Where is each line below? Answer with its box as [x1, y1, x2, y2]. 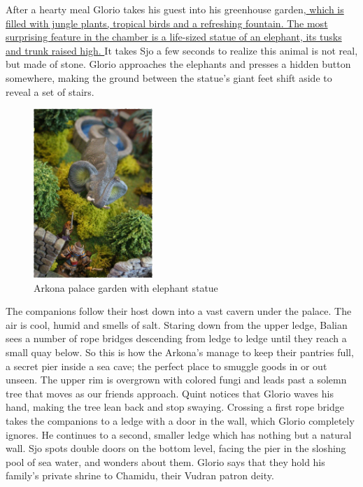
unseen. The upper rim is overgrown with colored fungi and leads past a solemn [6, 372, 347, 387]
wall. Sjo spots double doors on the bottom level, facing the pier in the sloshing [6, 441, 346, 456]
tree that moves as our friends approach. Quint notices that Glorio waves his [6, 386, 334, 400]
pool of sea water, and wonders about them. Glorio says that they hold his [6, 454, 325, 469]
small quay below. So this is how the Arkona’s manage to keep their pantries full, [6, 344, 354, 359]
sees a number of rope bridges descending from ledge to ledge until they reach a [6, 331, 347, 346]
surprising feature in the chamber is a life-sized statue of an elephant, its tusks [6, 29, 342, 44]
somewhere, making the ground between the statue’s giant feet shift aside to [6, 70, 332, 85]
